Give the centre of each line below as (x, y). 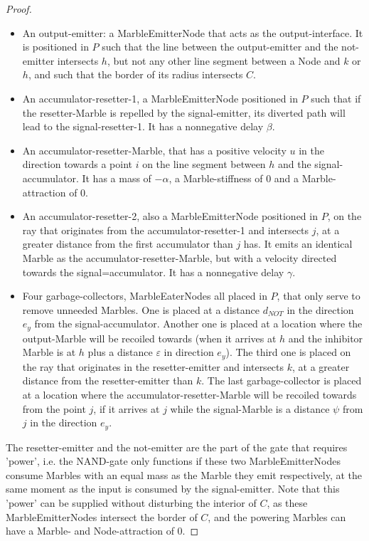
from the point (54, 408)
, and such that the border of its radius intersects (135, 74)
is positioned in (55, 47)
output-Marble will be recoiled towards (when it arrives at (149, 338)
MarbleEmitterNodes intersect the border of (102, 516)
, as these (287, 502)
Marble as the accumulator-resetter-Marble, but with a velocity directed (180, 257)
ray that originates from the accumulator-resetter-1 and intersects (166, 230)
